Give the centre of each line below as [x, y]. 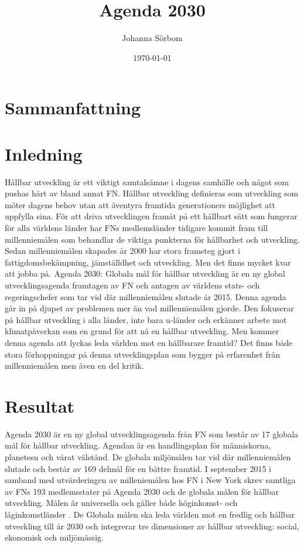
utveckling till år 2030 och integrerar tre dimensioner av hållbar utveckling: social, [152, 526]
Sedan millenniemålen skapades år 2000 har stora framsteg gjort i [122, 251]
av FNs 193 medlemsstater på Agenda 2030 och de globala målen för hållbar [142, 491]
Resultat [40, 405]
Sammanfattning [73, 108]
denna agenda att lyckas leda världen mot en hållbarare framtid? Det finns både [149, 342]
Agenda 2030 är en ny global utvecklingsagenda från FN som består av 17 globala [152, 434]
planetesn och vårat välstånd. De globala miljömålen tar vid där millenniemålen [148, 457]
